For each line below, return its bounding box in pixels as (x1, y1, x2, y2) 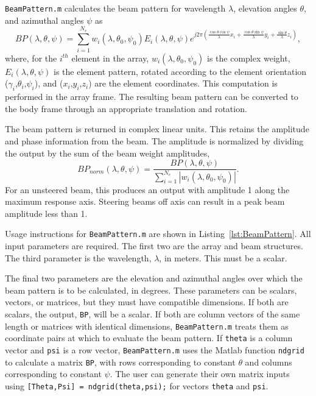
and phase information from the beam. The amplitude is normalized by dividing (5, 134, 304, 147)
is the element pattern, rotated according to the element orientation (53, 65, 307, 77)
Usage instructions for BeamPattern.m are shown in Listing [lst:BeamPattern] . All (5, 227, 311, 240)
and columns (245, 355, 292, 368)
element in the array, (71, 51, 149, 64)
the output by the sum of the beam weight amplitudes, (5, 146, 210, 159)
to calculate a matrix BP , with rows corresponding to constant (5, 355, 236, 368)
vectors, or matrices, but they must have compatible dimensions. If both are (5, 295, 289, 308)
